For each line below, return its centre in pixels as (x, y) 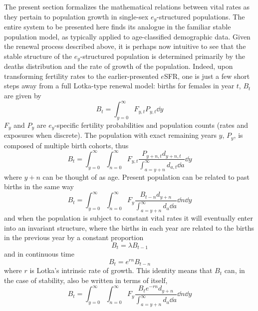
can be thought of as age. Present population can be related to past (146, 176)
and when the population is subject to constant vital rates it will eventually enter (129, 218)
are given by (23, 96)
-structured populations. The (201, 16)
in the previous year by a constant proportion (74, 237)
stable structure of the (38, 56)
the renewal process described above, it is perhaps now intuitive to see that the (125, 46)
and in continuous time (39, 254)
